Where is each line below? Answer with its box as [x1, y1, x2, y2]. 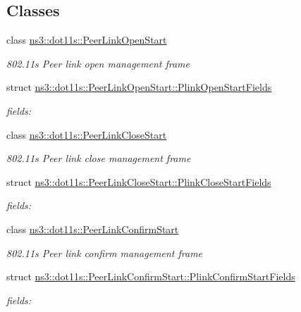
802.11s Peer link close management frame [6, 151, 191, 166]
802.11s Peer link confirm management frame [6, 245, 203, 260]
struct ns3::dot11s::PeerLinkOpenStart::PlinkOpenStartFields [6, 80, 272, 94]
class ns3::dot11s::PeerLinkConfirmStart [6, 221, 179, 236]
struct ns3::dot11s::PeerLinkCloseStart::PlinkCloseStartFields [6, 174, 271, 189]
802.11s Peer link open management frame [6, 56, 190, 70]
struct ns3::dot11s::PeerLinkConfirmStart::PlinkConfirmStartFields [6, 269, 295, 284]
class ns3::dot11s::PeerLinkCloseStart [6, 127, 167, 142]
